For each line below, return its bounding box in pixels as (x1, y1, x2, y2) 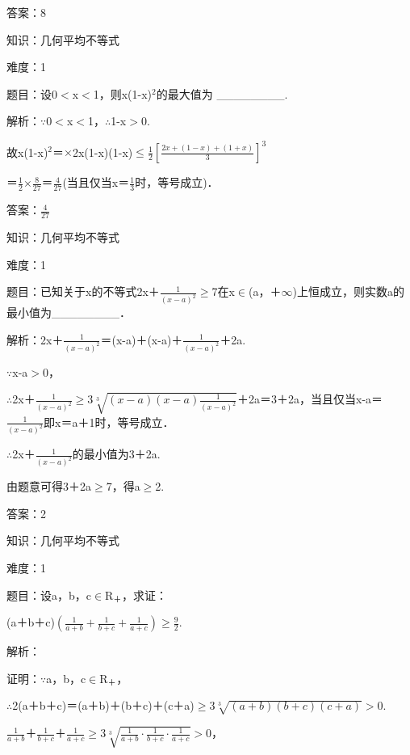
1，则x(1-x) (93, 85, 153, 102)
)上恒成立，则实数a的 (292, 283, 404, 300)
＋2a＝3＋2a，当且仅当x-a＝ (237, 390, 383, 407)
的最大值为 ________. (156, 85, 288, 102)
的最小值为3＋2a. (72, 445, 161, 462)
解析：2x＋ (6, 331, 64, 348)
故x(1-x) (6, 143, 48, 160)
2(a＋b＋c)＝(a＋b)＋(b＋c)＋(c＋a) (12, 697, 195, 714)
